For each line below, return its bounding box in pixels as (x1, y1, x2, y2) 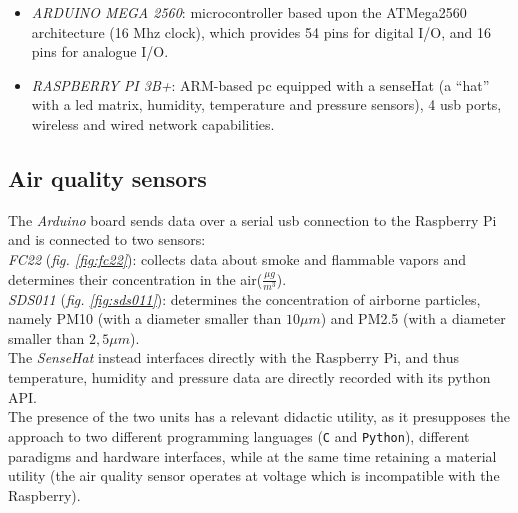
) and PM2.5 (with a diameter (320, 308, 506, 329)
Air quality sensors (8, 162, 207, 193)
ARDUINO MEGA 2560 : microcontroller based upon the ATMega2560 (31, 2, 467, 22)
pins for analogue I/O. (31, 41, 169, 62)
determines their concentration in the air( (8, 268, 263, 289)
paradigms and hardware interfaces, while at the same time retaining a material (8, 445, 497, 466)
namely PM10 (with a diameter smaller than (8, 308, 282, 329)
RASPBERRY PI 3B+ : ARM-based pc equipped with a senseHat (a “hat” (31, 74, 490, 95)
